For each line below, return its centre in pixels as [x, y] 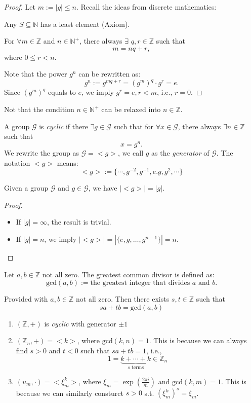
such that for [134, 126]
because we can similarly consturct [70, 393]
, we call [131, 152]
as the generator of [180, 152]
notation [17, 162]
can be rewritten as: [110, 74]
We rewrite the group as [41, 152]
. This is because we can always [198, 340]
